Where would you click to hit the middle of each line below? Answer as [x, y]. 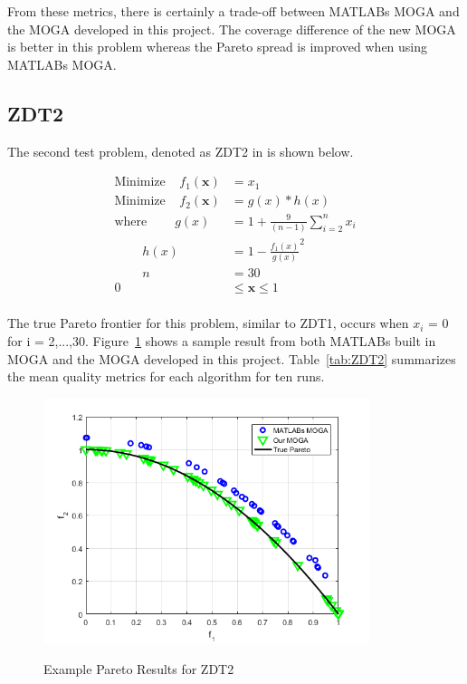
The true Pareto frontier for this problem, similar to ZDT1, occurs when [208, 323]
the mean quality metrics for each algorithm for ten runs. [166, 376]
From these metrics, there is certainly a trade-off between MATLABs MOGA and [233, 11]
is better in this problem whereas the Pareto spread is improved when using [218, 47]
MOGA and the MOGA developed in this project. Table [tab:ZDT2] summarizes [232, 358]
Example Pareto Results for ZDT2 [139, 668]
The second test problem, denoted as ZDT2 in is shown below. [181, 151]
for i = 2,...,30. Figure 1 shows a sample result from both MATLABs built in [222, 340]
